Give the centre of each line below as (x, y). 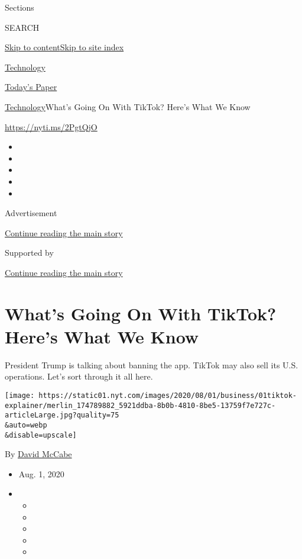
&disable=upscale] (41, 435)
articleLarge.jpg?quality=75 (62, 415)
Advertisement (31, 213)
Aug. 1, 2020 (41, 473)
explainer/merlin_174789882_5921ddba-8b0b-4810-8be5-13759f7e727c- (140, 405)
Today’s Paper (31, 87)
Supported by (29, 253)
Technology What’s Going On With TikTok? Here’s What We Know (128, 106)
